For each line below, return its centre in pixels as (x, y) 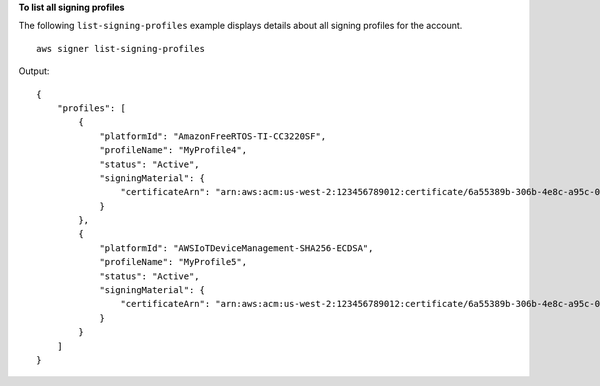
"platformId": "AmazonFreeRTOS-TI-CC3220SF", (213, 136)
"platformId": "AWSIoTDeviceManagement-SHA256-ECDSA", (236, 248)
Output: (34, 71)
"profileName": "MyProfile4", (173, 150)
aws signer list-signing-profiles (120, 48)
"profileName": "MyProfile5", (173, 262)
